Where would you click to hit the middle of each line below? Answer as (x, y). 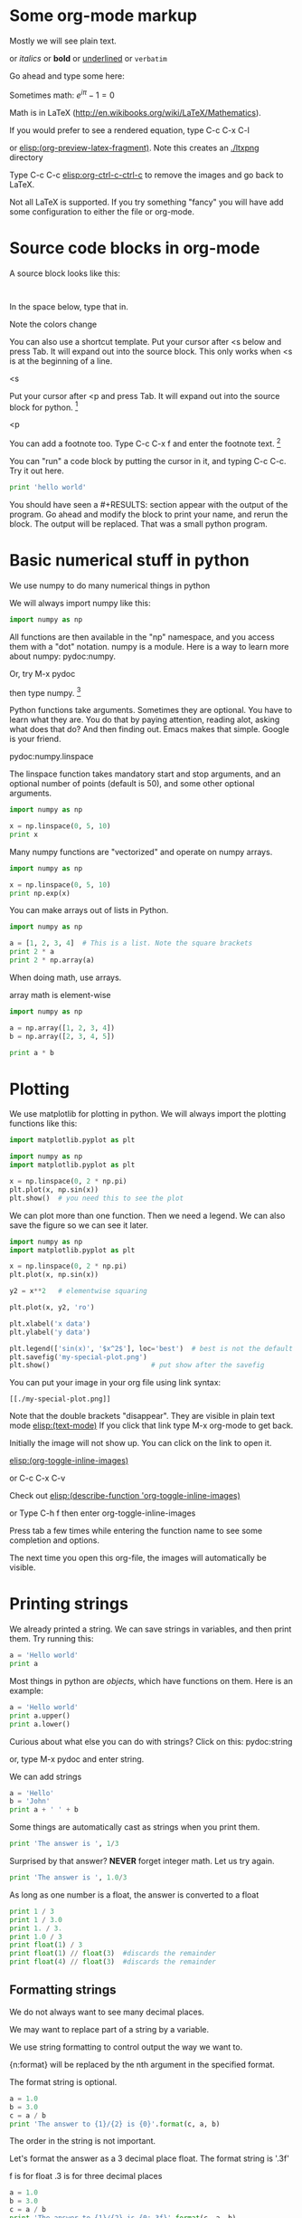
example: (26, 1690)
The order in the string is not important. (83, 2141)
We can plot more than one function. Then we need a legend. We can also (147, 1215)
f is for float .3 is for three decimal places (86, 2176)
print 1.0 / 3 (36, 1937)
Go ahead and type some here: (67, 76)
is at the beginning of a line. (61, 361)
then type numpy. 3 (45, 691)
